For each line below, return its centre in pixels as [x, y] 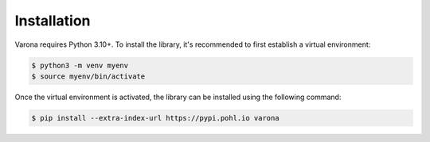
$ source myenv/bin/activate [88, 76]
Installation [53, 21]
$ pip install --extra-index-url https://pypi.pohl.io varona [155, 118]
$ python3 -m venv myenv [80, 65]
